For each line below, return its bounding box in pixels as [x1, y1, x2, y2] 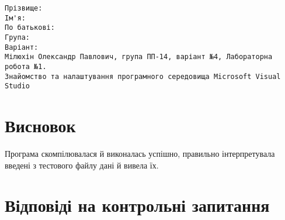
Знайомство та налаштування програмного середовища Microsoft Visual [5, 72, 281, 81]
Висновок [5, 114, 76, 137]
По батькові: [5, 23, 55, 32]
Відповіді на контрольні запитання [5, 193, 270, 217]
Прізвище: [5, 4, 43, 12]
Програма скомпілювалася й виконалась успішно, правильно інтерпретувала [5, 147, 275, 160]
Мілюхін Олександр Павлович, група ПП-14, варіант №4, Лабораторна [5, 53, 273, 61]
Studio [5, 82, 30, 91]
